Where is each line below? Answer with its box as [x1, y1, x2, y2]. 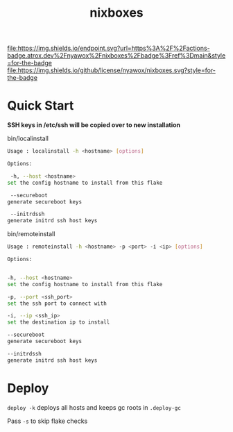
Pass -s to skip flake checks [7, 417, 88, 425]
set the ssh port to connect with [7, 300, 107, 307]
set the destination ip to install [7, 319, 110, 326]
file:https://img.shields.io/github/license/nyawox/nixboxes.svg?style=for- [7, 66, 216, 74]
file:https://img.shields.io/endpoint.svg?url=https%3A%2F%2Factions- [7, 44, 210, 53]
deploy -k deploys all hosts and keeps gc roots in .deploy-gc [7, 403, 182, 411]
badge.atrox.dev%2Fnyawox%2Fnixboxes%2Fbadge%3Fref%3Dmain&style [7, 51, 226, 60]
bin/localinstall [7, 134, 49, 143]
